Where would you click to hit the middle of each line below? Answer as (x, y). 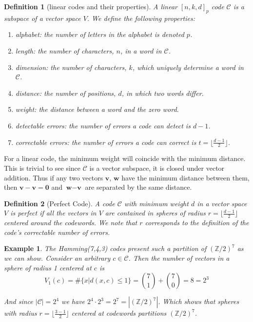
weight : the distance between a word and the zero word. (97, 109)
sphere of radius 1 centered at (48, 267)
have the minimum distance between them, (185, 177)
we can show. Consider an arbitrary (57, 258)
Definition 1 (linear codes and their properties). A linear (91, 6)
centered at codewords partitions (119, 313)
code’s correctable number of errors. (57, 232)
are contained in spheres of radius (155, 213)
